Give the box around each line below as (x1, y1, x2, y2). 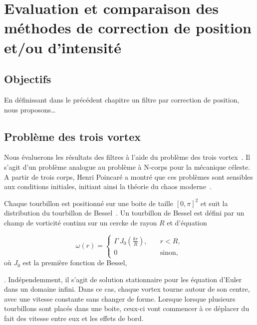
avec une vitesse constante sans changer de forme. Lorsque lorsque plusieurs (4, 293, 236, 304)
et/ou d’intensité (4, 37, 121, 57)
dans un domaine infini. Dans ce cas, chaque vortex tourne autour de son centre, (4, 284, 250, 294)
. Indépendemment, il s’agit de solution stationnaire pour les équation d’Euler (4, 274, 242, 284)
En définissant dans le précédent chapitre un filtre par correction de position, (4, 94, 240, 105)
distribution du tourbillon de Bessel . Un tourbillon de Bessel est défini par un (4, 208, 245, 218)
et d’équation (167, 217, 207, 227)
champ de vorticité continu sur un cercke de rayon (4, 217, 157, 227)
